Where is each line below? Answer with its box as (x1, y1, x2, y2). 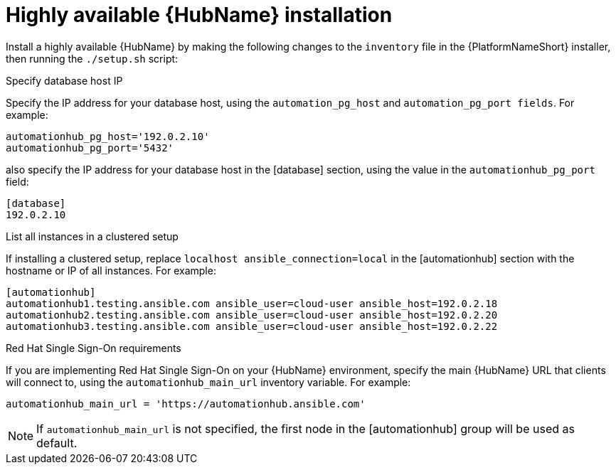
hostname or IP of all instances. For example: (6, 264, 216, 277)
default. (36, 435, 78, 450)
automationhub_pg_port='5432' (6, 141, 174, 154)
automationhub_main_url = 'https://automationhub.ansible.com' (6, 397, 366, 410)
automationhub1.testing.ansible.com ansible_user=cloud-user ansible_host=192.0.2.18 (6, 297, 498, 309)
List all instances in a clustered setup (6, 230, 179, 242)
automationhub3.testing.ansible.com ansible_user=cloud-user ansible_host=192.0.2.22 (6, 320, 498, 332)
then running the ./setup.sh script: (6, 52, 179, 65)
